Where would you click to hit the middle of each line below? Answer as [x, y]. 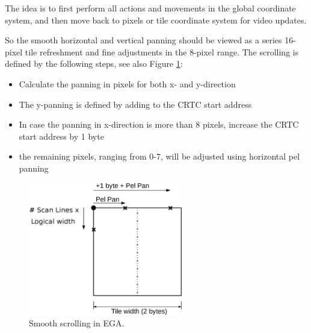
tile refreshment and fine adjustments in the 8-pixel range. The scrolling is [162, 51]
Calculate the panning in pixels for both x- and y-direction [127, 83]
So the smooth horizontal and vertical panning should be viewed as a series [143, 40]
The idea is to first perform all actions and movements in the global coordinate [150, 8]
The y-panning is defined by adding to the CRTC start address [135, 104]
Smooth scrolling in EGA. [77, 323]
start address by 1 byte [61, 136]
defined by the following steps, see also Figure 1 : [94, 64]
